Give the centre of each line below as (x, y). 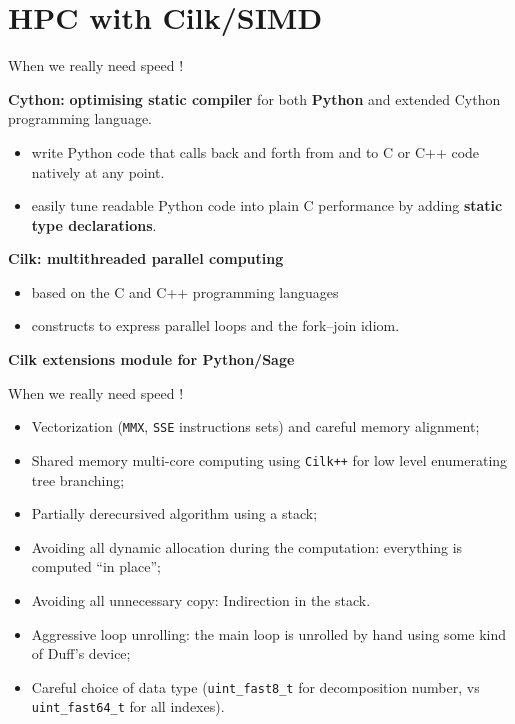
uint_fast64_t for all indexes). (128, 706)
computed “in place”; (96, 566)
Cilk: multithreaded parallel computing (146, 258)
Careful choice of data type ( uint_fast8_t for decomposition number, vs (255, 686)
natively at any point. (98, 171)
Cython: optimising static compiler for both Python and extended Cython (254, 98)
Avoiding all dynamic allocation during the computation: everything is (247, 546)
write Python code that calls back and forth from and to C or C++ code (255, 151)
